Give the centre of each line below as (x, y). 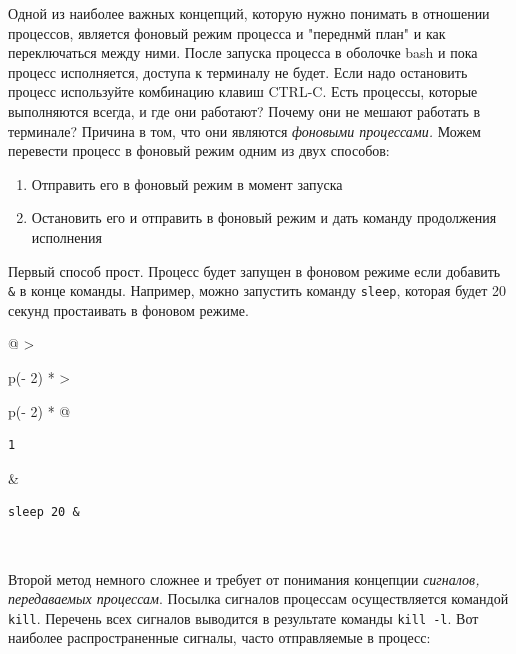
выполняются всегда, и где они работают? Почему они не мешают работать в (244, 110)
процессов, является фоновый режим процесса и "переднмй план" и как (227, 32)
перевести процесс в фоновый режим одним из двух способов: (199, 150)
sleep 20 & (44, 512)
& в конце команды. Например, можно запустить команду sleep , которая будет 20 (257, 290)
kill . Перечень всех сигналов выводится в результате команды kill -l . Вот (243, 617)
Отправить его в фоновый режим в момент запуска (187, 183)
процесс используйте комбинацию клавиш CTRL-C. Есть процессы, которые (243, 91)
